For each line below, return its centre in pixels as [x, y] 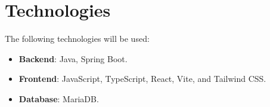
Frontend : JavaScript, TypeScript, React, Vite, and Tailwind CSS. [142, 79]
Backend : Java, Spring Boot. [73, 58]
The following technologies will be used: [77, 39]
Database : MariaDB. [59, 98]
